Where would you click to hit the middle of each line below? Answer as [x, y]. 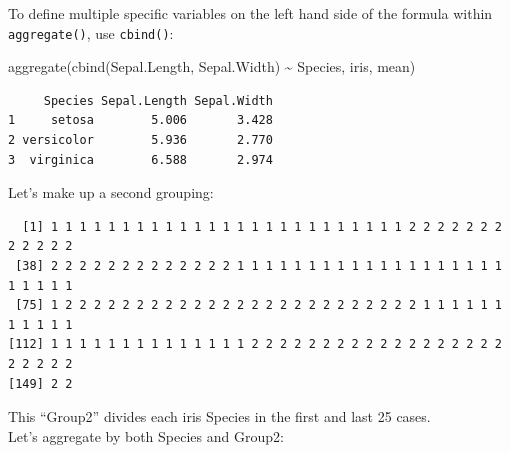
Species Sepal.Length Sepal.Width [158, 100]
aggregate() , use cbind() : [91, 32]
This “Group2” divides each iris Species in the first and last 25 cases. [219, 416]
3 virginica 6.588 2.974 [140, 159]
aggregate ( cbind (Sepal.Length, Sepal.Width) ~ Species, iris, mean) [212, 66]
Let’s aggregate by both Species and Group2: [146, 435]
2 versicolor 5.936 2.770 [140, 140]
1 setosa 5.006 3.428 [140, 120]
